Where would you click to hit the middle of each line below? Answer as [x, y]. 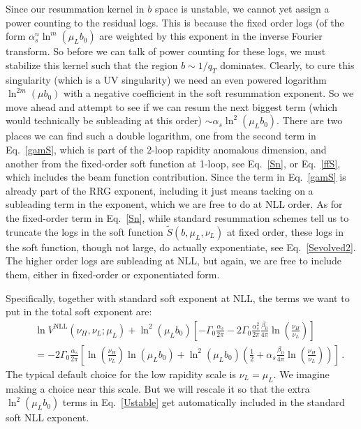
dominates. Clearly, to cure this [287, 65]
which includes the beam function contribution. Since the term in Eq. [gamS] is [176, 177]
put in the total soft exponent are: [79, 311]
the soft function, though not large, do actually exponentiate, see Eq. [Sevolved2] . [181, 247]
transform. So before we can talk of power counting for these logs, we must [166, 51]
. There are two [310, 120]
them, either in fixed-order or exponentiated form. [113, 274]
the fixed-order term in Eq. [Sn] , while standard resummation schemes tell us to [177, 217]
